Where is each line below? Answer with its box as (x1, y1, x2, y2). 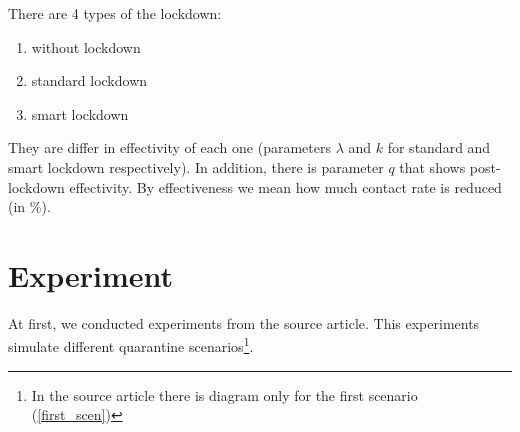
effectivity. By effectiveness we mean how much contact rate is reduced (69, 176, 502, 197)
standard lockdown (31, 70, 148, 91)
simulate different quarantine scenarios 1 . (8, 333, 254, 357)
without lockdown (31, 36, 141, 57)
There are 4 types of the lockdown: (8, 3, 222, 23)
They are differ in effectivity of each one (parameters (8, 137, 331, 158)
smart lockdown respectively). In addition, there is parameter (8, 156, 384, 177)
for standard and (387, 137, 491, 158)
